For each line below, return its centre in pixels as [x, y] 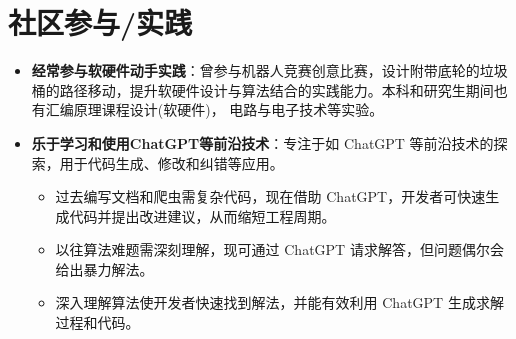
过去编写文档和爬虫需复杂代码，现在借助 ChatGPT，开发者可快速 [270, 196]
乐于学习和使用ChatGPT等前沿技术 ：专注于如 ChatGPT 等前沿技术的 [262, 142]
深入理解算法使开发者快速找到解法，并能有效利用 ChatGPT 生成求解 [279, 302]
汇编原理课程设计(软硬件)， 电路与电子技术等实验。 [214, 109]
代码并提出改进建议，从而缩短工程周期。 [202, 215]
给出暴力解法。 [104, 268]
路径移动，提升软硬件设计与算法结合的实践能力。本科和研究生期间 [276, 89]
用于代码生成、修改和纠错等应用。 [171, 162]
